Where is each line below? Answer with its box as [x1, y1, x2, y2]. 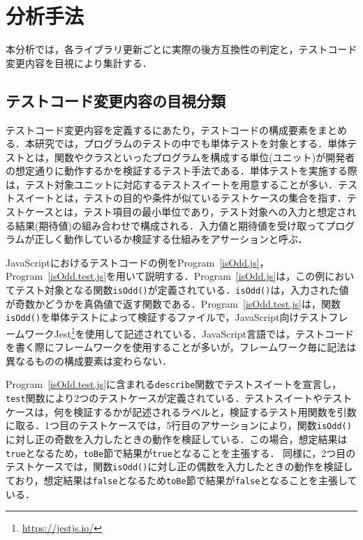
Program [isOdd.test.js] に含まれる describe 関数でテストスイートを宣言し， [6, 377, 342, 391]
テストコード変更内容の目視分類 [6, 89, 225, 111]
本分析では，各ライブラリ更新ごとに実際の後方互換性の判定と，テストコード [6, 42, 357, 57]
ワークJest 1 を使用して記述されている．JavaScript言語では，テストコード [24, 324, 354, 340]
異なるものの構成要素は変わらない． [6, 353, 172, 368]
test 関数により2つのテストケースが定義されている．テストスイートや [6, 391, 323, 405]
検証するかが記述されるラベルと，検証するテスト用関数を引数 [73, 404, 357, 419]
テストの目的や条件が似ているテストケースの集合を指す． [83, 190, 347, 205]
